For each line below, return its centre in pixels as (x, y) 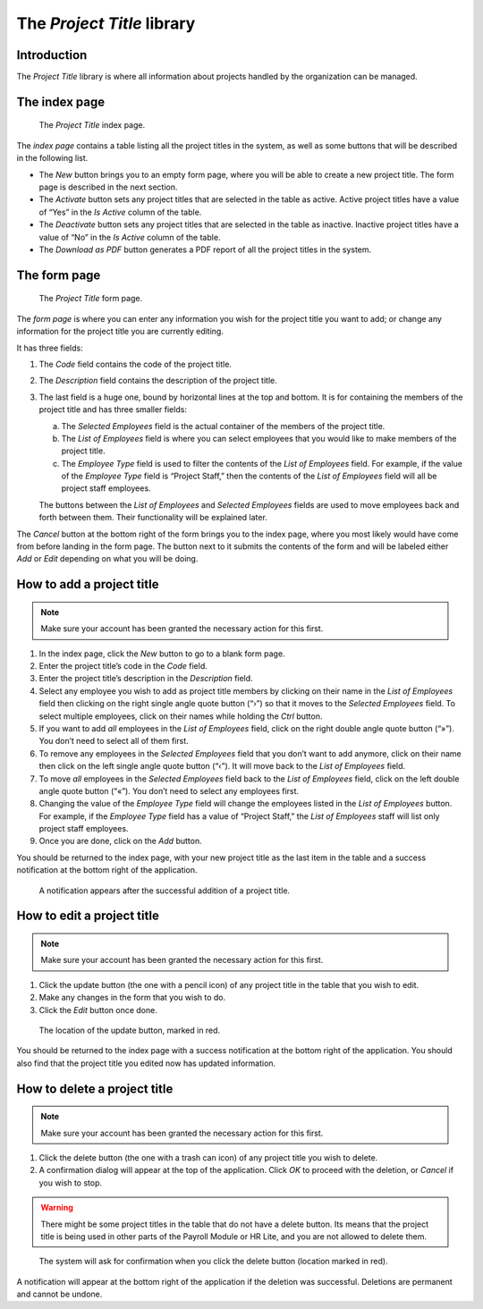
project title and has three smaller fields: (113, 410)
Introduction (52, 55)
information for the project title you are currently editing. (120, 332)
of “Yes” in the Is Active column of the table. (120, 212)
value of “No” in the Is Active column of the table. (130, 237)
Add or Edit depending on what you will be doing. (107, 559)
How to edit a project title (88, 916)
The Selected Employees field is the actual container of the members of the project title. (223, 426)
